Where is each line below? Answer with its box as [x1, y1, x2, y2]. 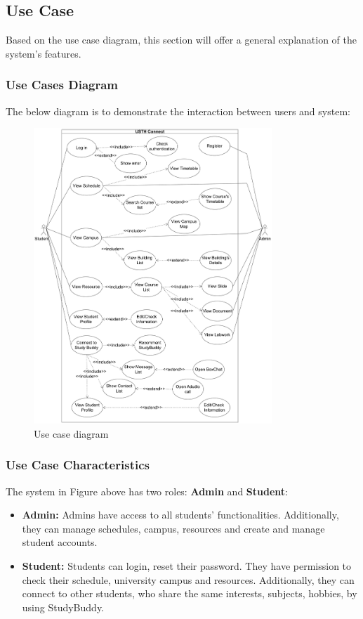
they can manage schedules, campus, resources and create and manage [22, 521, 325, 535]
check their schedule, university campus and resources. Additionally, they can [22, 572, 355, 587]
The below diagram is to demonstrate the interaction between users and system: [6, 103, 350, 118]
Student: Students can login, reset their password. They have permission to [22, 558, 352, 573]
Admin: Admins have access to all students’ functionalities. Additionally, [22, 507, 339, 522]
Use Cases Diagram [6, 76, 119, 93]
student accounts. [22, 535, 98, 549]
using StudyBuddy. [22, 599, 105, 614]
